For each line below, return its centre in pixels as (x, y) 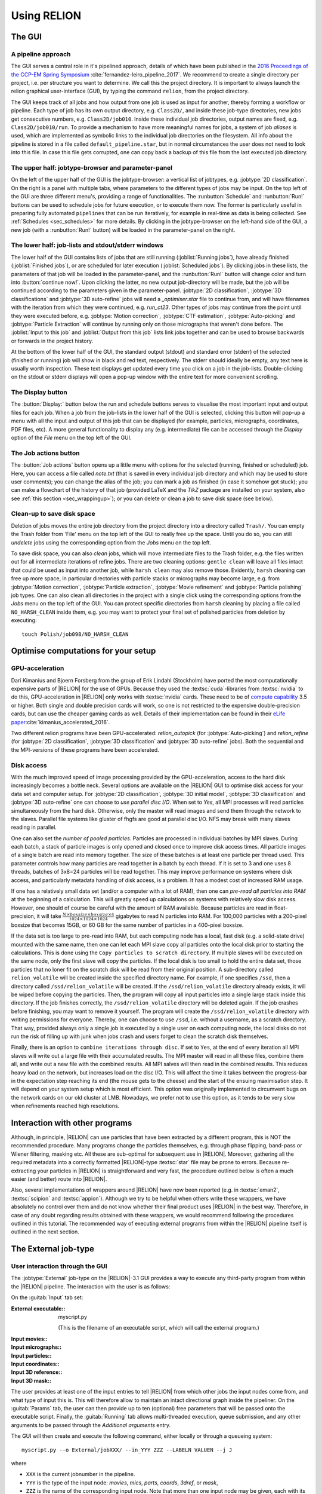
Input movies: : (29, 1339)
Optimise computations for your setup (83, 651)
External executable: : (38, 1308)
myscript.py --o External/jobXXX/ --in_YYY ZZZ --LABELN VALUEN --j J (127, 1450)
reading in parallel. (34, 827)
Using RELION (46, 16)
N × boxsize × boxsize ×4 (89, 914)
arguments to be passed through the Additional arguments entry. (91, 1425)
